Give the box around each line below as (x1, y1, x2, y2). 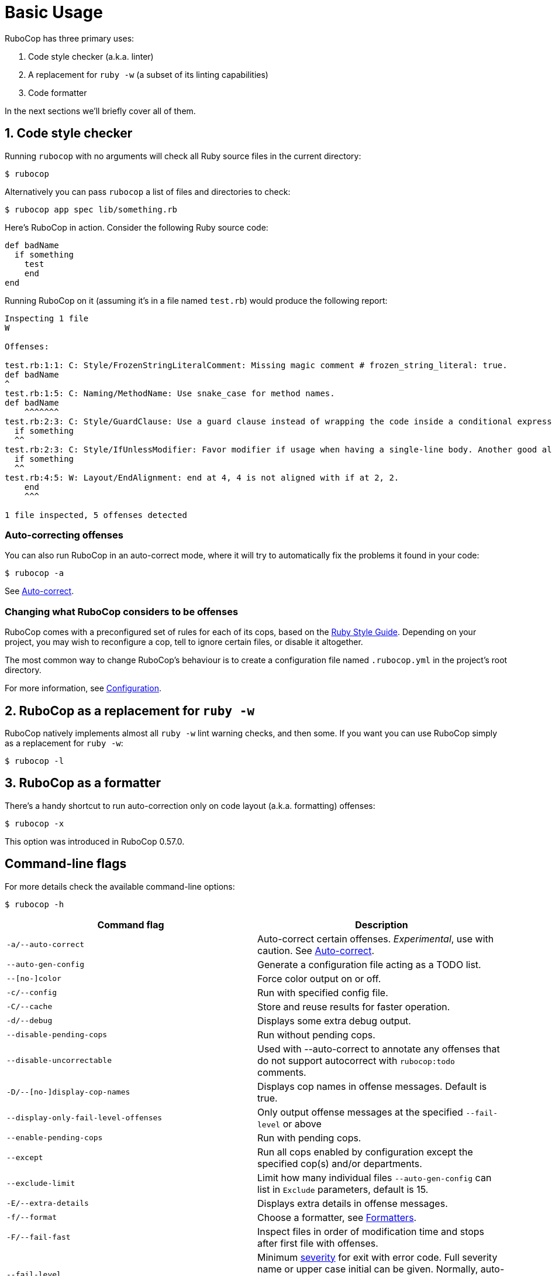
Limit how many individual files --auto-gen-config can (257, 1171, 492, 1184)
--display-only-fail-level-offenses (6, 1113, 163, 1123)
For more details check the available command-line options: (5, 881, 235, 891)
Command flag (97, 918, 164, 931)
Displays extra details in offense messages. (257, 1197, 448, 1209)
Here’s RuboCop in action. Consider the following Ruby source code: (5, 222, 268, 232)
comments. (257, 1066, 306, 1078)
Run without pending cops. (257, 1028, 375, 1041)
